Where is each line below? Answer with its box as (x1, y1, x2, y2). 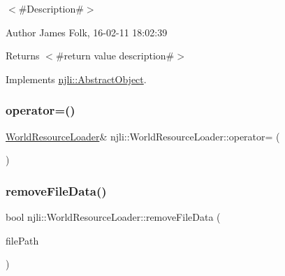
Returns (6, 48, 40, 63)
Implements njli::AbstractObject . (6, 71, 147, 86)
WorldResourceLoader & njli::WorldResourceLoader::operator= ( (6, 129, 280, 143)
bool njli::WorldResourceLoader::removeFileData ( (6, 210, 221, 224)
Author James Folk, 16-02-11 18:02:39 (6, 24, 168, 39)
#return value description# (55, 48, 175, 63)
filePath (6, 233, 39, 247)
